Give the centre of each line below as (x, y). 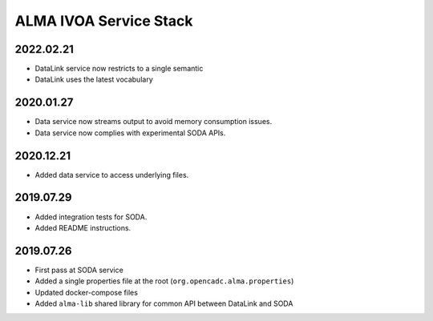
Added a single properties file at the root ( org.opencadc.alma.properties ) (164, 281)
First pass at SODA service (79, 270)
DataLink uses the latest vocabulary (94, 79)
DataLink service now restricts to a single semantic (119, 69)
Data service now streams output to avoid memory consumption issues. (154, 122)
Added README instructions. (83, 227)
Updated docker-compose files (86, 292)
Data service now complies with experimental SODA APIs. (130, 133)
